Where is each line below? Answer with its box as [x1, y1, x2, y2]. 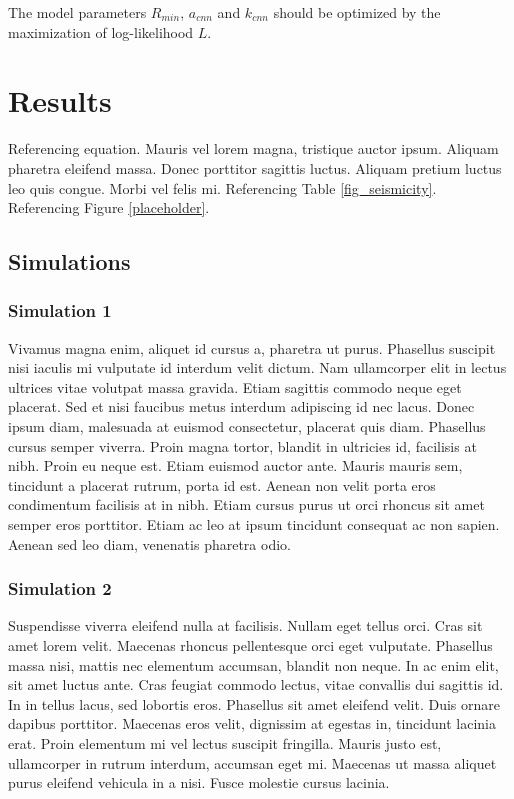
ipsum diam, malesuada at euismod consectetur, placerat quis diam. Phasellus [8, 416, 486, 437]
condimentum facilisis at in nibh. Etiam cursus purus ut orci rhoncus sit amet [8, 494, 485, 515]
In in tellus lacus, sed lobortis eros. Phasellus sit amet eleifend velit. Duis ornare [8, 693, 500, 714]
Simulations [8, 246, 131, 277]
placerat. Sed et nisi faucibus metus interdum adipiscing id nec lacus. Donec [8, 396, 475, 417]
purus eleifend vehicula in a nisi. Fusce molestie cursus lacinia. [8, 772, 390, 793]
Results [8, 80, 112, 121]
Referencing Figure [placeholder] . [8, 197, 210, 218]
